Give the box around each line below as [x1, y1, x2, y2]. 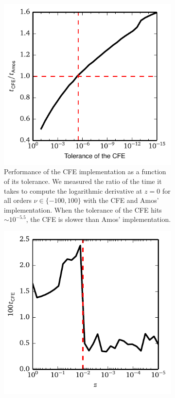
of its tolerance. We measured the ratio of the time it [4, 176, 162, 186]
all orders [4, 195, 32, 205]
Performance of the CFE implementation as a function [4, 166, 166, 177]
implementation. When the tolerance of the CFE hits [4, 204, 162, 215]
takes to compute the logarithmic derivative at [4, 185, 142, 196]
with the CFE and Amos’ [83, 195, 159, 205]
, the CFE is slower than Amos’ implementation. [26, 214, 171, 224]
